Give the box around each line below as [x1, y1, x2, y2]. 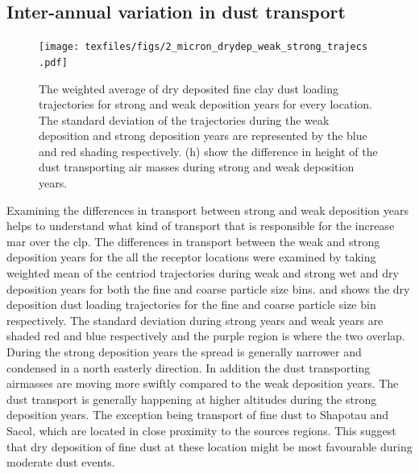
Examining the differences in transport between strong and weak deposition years [6, 201, 409, 218]
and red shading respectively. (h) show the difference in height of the [39, 142, 378, 159]
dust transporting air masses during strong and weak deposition [39, 158, 355, 175]
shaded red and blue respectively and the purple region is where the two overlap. [6, 327, 405, 344]
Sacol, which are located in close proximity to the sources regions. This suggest [6, 422, 396, 438]
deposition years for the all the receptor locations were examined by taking [6, 249, 376, 265]
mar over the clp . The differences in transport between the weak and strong [6, 232, 380, 249]
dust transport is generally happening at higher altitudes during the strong [6, 390, 377, 407]
